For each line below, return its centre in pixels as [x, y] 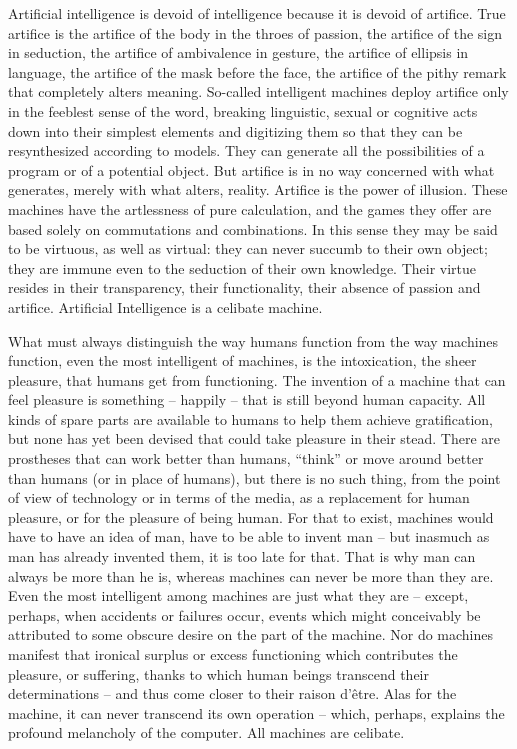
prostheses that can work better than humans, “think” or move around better [246, 458]
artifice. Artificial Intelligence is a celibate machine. [165, 306]
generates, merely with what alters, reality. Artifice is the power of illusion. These [258, 189]
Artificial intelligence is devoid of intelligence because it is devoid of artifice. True [257, 13]
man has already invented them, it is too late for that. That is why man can [242, 556]
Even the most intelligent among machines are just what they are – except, [238, 595]
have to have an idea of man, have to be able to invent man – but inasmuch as [249, 536]
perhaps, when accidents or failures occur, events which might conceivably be [244, 614]
